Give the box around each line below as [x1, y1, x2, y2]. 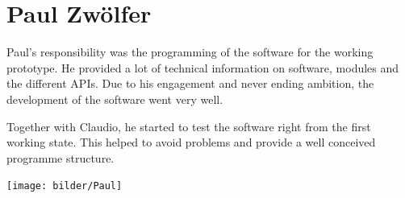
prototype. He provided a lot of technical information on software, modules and [6, 59, 399, 76]
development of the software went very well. [6, 90, 223, 107]
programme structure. [6, 149, 115, 166]
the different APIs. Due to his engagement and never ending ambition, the [6, 75, 374, 92]
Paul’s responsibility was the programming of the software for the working [6, 43, 374, 60]
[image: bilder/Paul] [6, 180, 123, 192]
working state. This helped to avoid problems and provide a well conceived [6, 134, 376, 151]
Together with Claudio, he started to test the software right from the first [6, 118, 371, 134]
